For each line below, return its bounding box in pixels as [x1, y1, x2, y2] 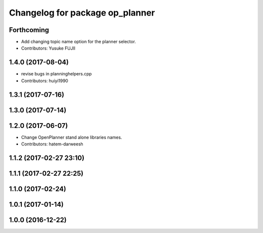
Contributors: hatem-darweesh [21, 141, 84, 147]
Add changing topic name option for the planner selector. [21, 39, 136, 45]
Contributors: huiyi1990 [21, 78, 68, 84]
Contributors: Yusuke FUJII [21, 45, 75, 51]
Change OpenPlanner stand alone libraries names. [21, 134, 122, 140]
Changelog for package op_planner [9, 7, 155, 18]
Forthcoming [9, 26, 49, 34]
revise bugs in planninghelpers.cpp [21, 71, 92, 77]
